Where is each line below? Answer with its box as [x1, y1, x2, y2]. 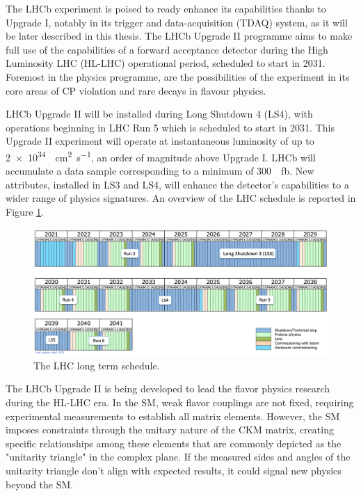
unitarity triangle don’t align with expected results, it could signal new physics [6, 463, 342, 477]
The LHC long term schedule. [33, 358, 160, 372]
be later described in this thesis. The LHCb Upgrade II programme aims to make [6, 29, 353, 43]
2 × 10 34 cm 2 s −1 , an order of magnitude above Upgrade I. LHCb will [6, 147, 316, 164]
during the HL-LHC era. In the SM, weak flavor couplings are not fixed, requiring [6, 394, 354, 409]
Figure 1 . [6, 204, 45, 218]
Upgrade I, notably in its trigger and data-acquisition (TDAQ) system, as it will [6, 15, 348, 29]
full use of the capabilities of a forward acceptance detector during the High [6, 42, 328, 56]
